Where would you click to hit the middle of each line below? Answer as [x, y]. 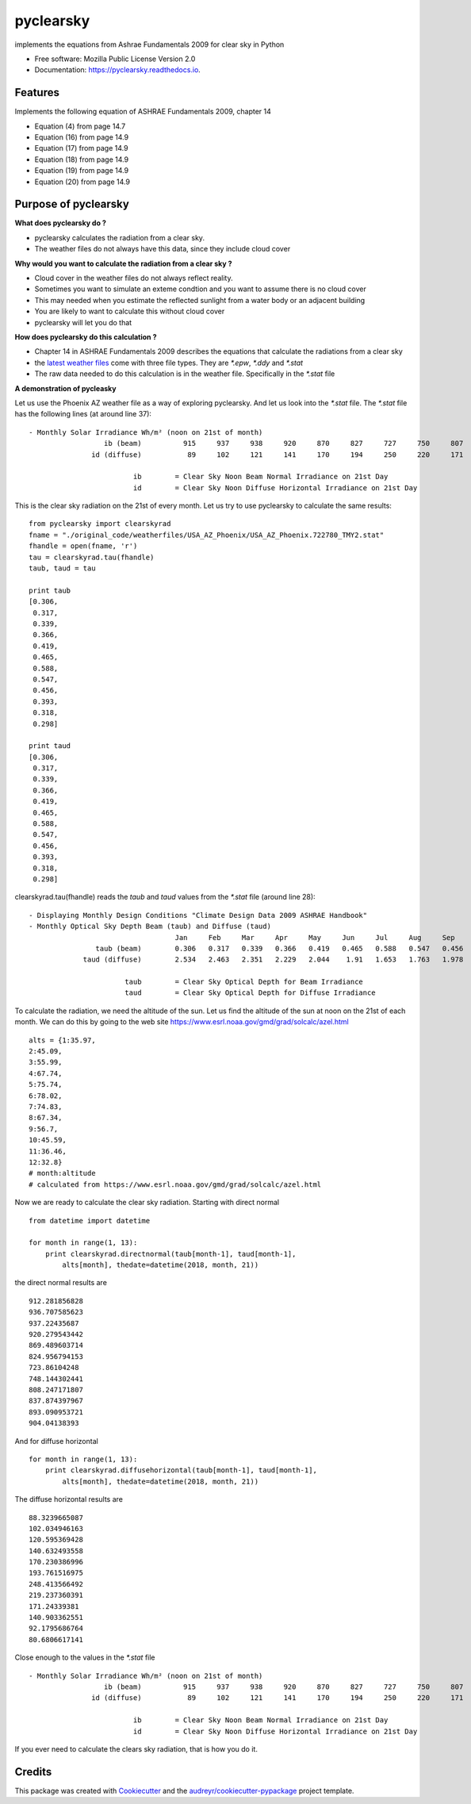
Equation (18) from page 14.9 [82, 159]
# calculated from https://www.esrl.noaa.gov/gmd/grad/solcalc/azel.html [175, 1184]
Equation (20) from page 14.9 [82, 182]
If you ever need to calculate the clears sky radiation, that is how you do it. [136, 1748]
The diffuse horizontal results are [69, 1499]
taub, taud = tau [62, 568]
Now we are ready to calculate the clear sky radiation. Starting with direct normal [147, 1203]
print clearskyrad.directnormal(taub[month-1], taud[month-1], [170, 1254]
